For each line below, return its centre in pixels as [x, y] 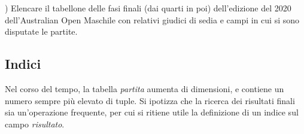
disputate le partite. [41, 31]
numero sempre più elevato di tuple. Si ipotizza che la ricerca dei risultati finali [150, 100]
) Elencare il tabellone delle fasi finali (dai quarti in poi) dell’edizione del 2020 [148, 8]
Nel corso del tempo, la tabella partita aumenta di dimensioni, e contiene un [145, 88]
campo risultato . [35, 124]
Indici [23, 64]
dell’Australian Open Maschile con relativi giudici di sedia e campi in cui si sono [152, 19]
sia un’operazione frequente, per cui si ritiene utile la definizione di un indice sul [152, 112]
